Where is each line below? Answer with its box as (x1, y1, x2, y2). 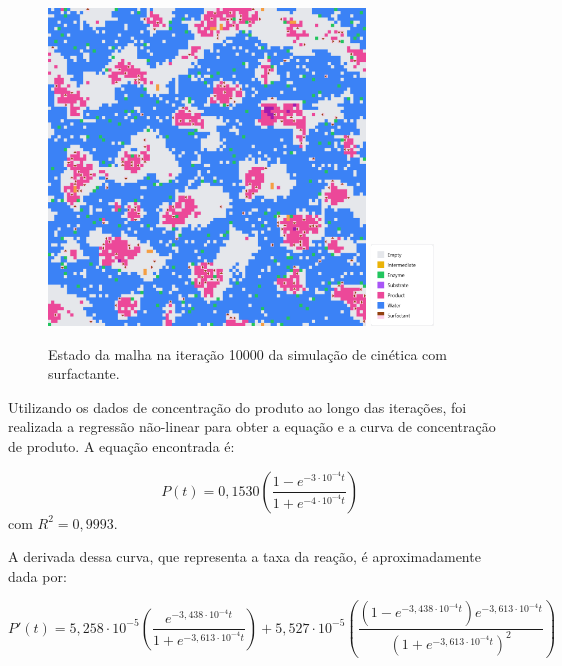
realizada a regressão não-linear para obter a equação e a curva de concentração (8, 416, 496, 437)
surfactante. (48, 363, 120, 384)
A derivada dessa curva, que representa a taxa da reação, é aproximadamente (8, 546, 481, 567)
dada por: (8, 565, 67, 586)
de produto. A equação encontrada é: (8, 435, 235, 456)
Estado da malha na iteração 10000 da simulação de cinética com (48, 343, 447, 364)
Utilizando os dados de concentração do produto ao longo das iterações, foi (8, 396, 467, 417)
